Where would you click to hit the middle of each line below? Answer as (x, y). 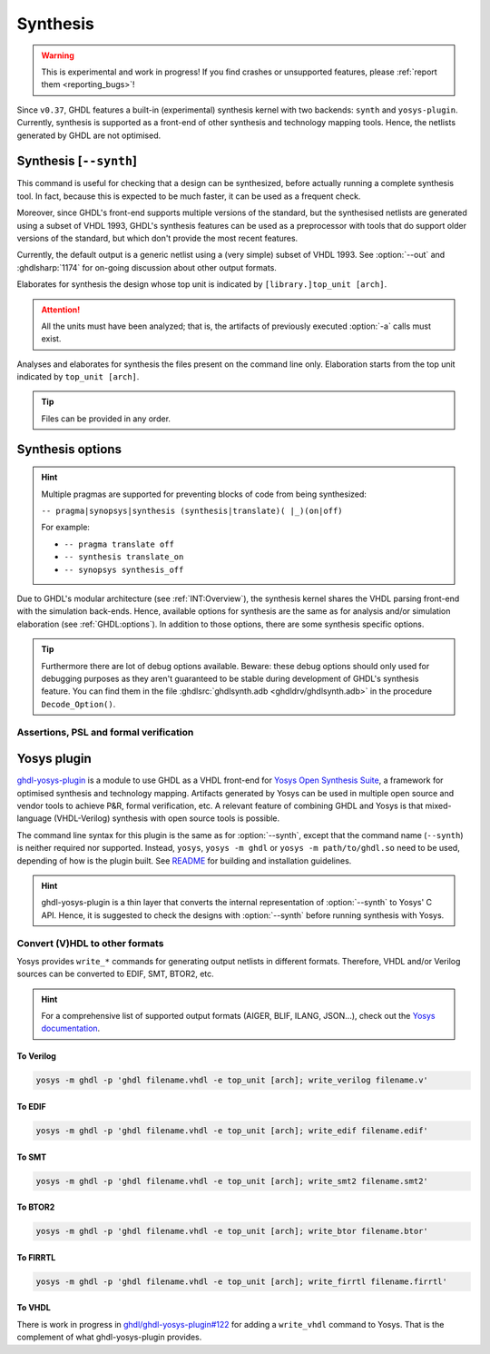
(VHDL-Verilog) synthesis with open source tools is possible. (167, 818)
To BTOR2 (36, 1207)
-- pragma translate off (119, 544)
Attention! (61, 310)
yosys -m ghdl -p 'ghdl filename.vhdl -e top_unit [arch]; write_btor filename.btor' (232, 1231)
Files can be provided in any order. (106, 419)
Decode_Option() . (78, 704)
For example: (66, 528)
